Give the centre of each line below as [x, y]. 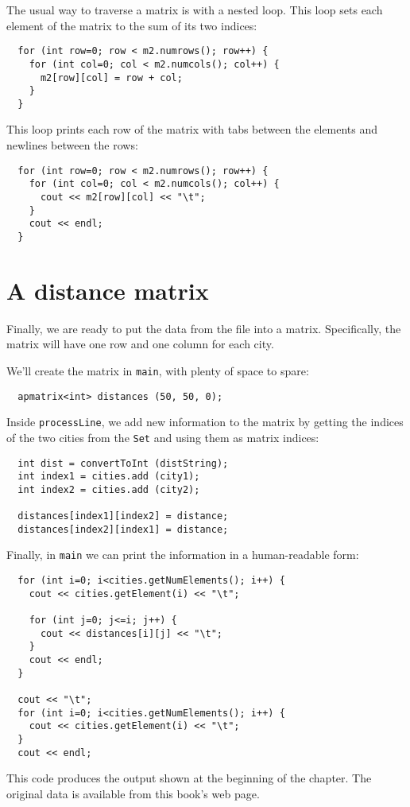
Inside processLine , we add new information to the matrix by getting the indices [205, 422]
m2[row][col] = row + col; [111, 78]
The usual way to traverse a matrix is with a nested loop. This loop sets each [195, 10]
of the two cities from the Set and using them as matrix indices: [163, 437]
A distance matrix [108, 290]
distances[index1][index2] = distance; [123, 516]
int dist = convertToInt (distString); [123, 463]
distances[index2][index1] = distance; [123, 529]
